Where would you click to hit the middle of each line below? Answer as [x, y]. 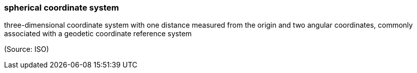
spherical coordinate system [62, 8]
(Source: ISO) [27, 49]
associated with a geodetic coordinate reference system [98, 34]
